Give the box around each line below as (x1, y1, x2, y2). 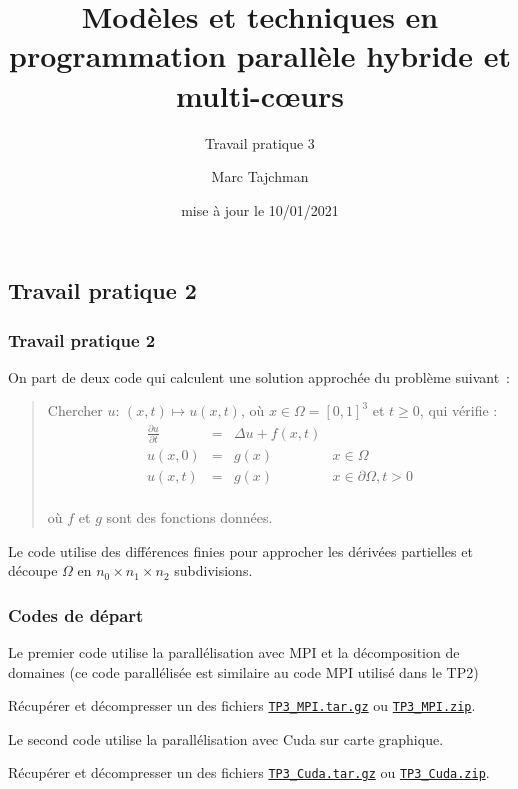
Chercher (47, 400, 103, 421)
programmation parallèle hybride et (9, 35, 511, 76)
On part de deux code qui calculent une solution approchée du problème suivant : (8, 366, 510, 387)
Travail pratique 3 (205, 132, 315, 153)
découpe (8, 560, 58, 581)
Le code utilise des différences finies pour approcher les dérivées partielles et (8, 540, 473, 561)
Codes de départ (8, 602, 144, 627)
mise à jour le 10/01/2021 (181, 199, 339, 220)
